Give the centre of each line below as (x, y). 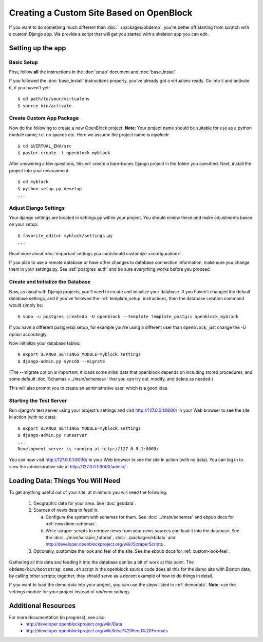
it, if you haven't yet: (29, 87)
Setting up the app (38, 48)
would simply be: (26, 305)
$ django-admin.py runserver (52, 435)
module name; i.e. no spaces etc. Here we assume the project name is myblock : (89, 135)
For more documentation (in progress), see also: (57, 617)
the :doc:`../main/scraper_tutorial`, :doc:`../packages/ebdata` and (111, 537)
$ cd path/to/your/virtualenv (54, 99)
